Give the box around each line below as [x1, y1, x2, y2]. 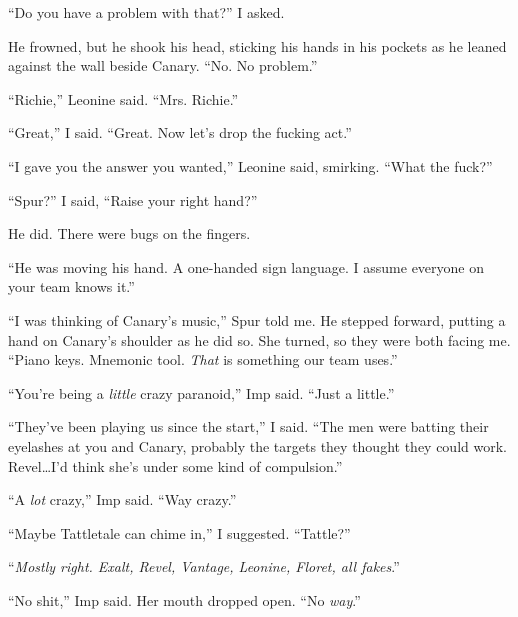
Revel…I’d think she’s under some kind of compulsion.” [8, 455, 343, 476]
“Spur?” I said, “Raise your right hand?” [8, 189, 258, 210]
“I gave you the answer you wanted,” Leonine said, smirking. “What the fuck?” [8, 155, 493, 176]
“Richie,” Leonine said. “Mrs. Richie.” [8, 88, 239, 109]
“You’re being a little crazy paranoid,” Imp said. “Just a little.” [8, 382, 395, 403]
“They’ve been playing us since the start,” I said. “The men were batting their [8, 416, 489, 437]
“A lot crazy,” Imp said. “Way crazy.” [8, 489, 237, 510]
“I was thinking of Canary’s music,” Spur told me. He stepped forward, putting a [8, 309, 506, 330]
